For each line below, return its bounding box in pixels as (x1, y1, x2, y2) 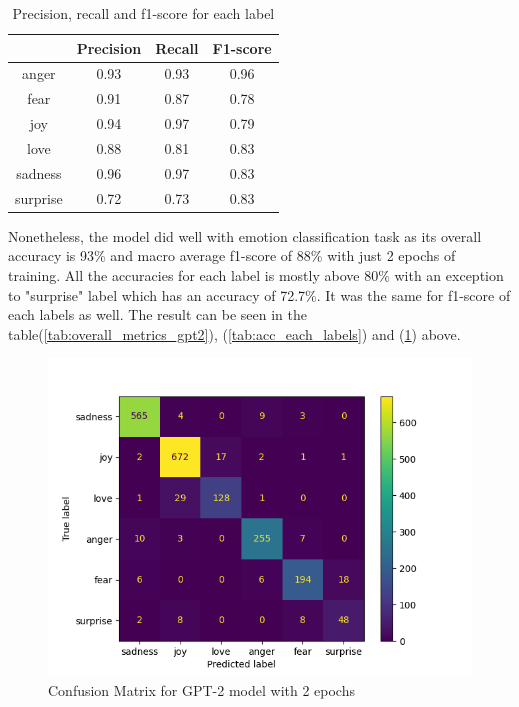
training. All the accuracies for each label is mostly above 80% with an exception (8, 264, 504, 285)
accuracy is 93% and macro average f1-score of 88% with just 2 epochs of (8, 245, 456, 266)
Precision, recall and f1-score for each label (12, 3, 275, 23)
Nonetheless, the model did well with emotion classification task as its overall (8, 225, 482, 246)
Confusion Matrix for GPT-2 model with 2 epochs (48, 679, 355, 700)
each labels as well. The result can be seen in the (8, 304, 307, 325)
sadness (16, 162, 62, 183)
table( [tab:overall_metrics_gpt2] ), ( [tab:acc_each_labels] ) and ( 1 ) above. (8, 323, 461, 344)
